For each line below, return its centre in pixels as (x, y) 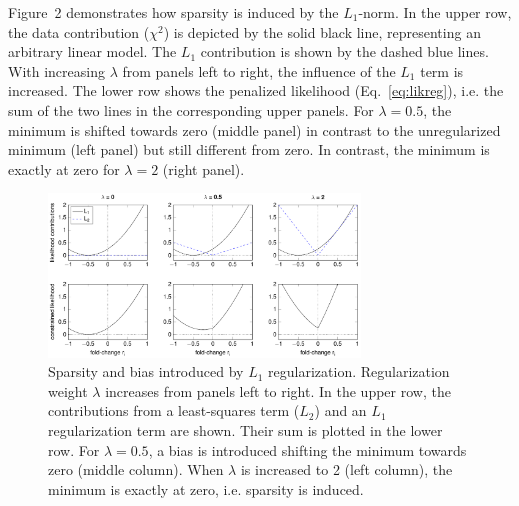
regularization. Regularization (359, 371)
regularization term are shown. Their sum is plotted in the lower (245, 430)
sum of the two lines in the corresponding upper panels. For (191, 109)
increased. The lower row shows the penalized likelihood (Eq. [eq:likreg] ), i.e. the (256, 90)
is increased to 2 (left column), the (346, 469)
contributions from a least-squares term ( (174, 410)
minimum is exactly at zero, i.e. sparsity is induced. (206, 488)
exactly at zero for (64, 168)
